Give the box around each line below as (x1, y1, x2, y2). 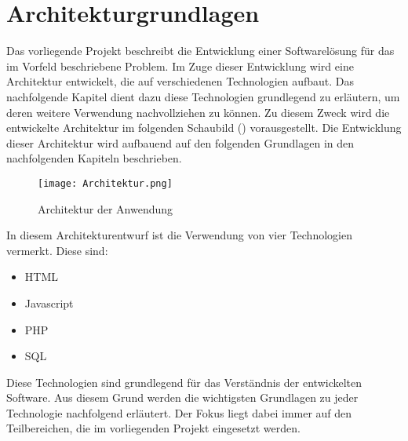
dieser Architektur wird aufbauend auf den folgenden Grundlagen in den (6, 134, 355, 151)
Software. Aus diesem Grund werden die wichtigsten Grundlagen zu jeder (6, 389, 359, 406)
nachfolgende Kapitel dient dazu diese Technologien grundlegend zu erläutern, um (6, 88, 400, 104)
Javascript (24, 294, 74, 311)
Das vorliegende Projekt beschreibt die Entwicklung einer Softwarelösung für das (6, 42, 395, 59)
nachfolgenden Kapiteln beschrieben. (6, 150, 182, 166)
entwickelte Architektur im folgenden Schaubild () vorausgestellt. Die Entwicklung (6, 119, 402, 136)
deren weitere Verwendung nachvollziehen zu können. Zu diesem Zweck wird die (6, 104, 390, 120)
